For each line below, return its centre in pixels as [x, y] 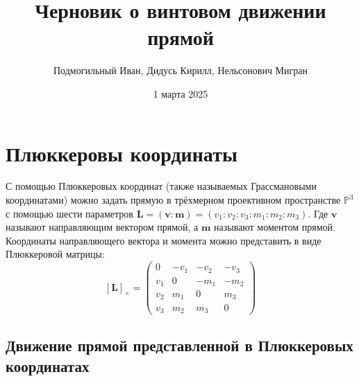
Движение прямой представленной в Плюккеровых [179, 345]
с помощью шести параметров [69, 213]
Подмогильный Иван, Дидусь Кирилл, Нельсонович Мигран [180, 70]
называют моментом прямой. [275, 227]
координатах [48, 365]
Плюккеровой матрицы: [55, 254]
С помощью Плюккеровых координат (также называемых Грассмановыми [161, 186]
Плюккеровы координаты [122, 153]
